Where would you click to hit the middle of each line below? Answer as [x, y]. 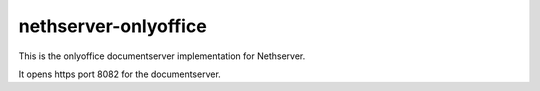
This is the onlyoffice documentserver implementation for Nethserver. [162, 56]
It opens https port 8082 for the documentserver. [120, 74]
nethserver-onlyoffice [112, 26]
